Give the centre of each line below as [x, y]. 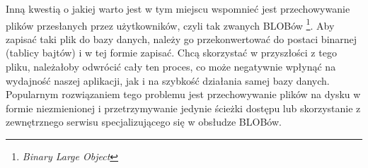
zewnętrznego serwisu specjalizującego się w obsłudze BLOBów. [144, 122]
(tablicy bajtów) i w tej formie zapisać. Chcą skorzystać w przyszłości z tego [171, 53]
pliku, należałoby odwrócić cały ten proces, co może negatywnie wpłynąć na [171, 67]
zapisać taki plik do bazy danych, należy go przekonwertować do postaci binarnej [182, 38]
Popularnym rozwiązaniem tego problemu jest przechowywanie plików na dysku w [183, 94]
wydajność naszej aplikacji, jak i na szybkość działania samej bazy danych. [168, 80]
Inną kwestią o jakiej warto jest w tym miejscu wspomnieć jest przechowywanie [178, 8]
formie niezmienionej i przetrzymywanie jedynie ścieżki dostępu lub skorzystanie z [183, 108]
